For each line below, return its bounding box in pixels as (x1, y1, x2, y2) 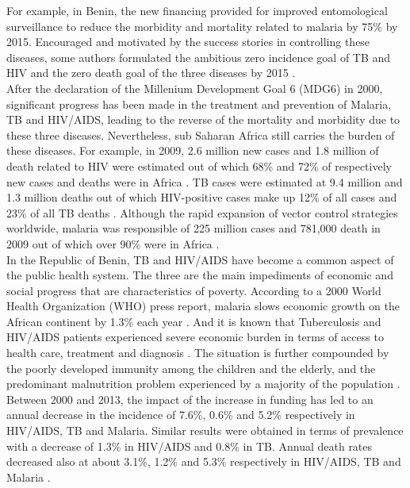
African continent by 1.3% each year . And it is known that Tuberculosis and (6, 313, 381, 329)
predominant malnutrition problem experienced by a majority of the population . (6, 375, 400, 392)
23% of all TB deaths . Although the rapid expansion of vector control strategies (6, 204, 398, 221)
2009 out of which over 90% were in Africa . (6, 235, 220, 252)
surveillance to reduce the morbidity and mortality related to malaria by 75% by (6, 17, 398, 34)
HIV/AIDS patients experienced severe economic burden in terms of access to (6, 329, 384, 345)
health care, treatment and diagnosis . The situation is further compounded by (6, 344, 389, 361)
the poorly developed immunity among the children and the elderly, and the (6, 359, 376, 376)
